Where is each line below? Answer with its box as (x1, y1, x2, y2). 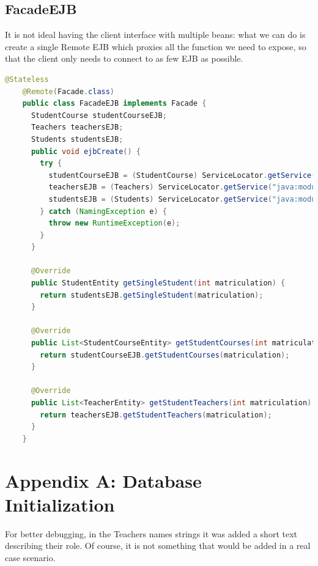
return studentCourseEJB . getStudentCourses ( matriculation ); (40, 350, 290, 359)
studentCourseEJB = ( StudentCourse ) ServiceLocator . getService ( (48, 171, 316, 180)
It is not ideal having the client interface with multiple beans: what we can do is (5, 28, 306, 41)
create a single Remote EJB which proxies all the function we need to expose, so (5, 40, 306, 53)
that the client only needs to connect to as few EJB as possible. (5, 52, 243, 65)
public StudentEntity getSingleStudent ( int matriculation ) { (31, 279, 286, 288)
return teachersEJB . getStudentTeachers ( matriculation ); (40, 410, 272, 419)
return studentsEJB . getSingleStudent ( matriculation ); (40, 290, 264, 300)
